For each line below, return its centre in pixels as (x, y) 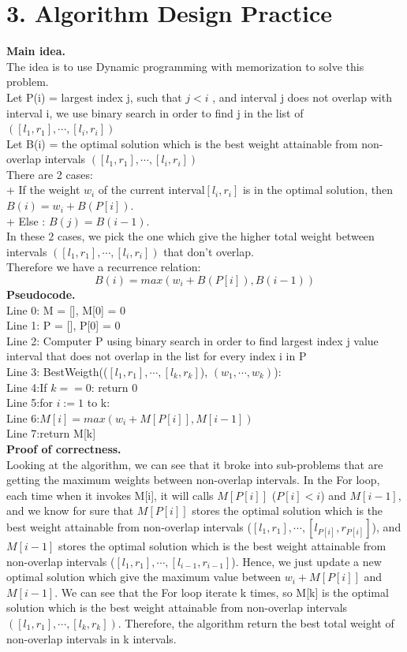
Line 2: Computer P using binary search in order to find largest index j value (192, 340)
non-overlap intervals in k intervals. (91, 638)
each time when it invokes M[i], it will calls (110, 495)
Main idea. (36, 51)
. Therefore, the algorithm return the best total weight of (256, 622)
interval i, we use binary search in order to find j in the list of (155, 112)
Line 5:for (30, 402)
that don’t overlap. (209, 251)
